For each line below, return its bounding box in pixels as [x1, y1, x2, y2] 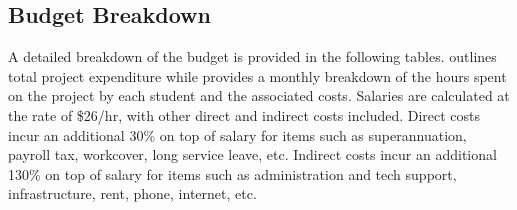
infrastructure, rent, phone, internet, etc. [8, 183, 257, 204]
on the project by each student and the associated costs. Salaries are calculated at [8, 85, 510, 106]
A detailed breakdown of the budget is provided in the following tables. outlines [8, 46, 497, 67]
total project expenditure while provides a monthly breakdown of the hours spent [8, 65, 507, 86]
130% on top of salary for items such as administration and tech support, [8, 163, 457, 184]
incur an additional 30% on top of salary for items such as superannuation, [8, 124, 467, 145]
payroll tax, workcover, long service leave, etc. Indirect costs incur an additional [8, 144, 497, 165]
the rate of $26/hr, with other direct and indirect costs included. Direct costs [8, 104, 481, 125]
